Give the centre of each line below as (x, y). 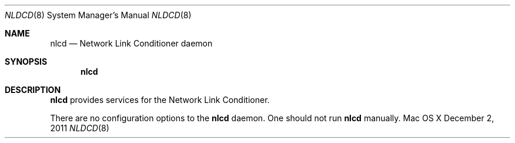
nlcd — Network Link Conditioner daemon (131, 43)
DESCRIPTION (33, 90)
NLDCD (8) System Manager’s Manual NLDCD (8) (98, 15)
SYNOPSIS (26, 61)
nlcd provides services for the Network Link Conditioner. (160, 100)
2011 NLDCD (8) (80, 128)
